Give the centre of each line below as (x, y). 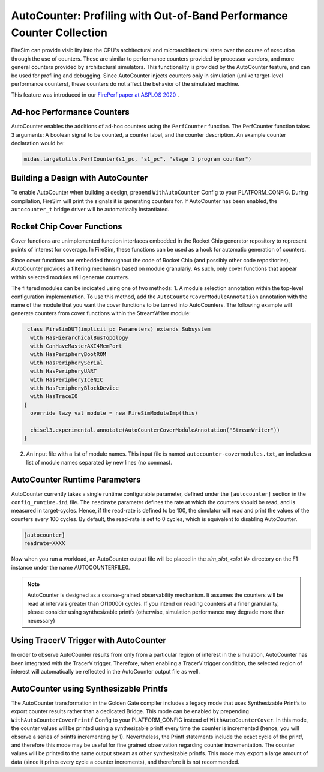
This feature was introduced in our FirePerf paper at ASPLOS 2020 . (95, 95)
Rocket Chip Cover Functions (67, 227)
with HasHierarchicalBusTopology (79, 337)
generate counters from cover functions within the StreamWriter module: (101, 313)
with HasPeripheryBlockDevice (75, 388)
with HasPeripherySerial (67, 363)
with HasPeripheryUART (64, 371)
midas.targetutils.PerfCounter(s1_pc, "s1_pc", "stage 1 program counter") (138, 159)
